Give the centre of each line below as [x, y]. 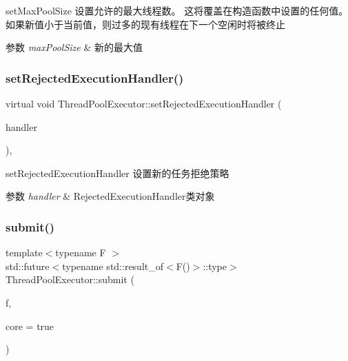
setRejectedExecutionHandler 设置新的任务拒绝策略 [117, 173]
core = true [30, 326]
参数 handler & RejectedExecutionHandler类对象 [110, 196]
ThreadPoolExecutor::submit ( [70, 279]
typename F [81, 252]
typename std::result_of [113, 266]
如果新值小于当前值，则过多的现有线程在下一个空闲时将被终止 [145, 24]
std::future [28, 266]
